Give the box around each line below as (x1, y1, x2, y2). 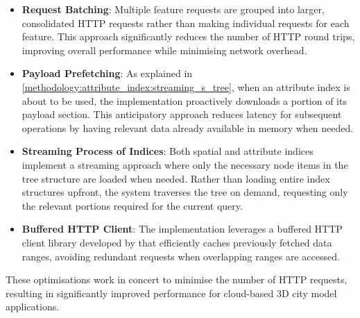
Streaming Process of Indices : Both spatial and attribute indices (22, 144, 314, 158)
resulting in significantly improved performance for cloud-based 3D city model (6, 285, 337, 300)
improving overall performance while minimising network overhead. (22, 42, 307, 57)
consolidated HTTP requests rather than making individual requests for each (22, 15, 350, 30)
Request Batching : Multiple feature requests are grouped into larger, (22, 2, 325, 16)
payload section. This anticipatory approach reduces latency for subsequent (22, 107, 342, 122)
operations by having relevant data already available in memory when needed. (22, 120, 354, 135)
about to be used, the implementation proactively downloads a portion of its (22, 93, 347, 108)
